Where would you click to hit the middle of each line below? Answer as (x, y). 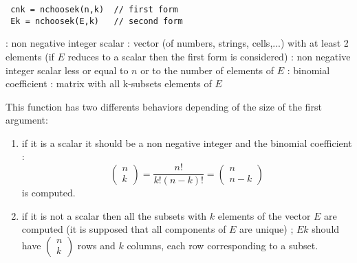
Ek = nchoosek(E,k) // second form (97, 21)
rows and (96, 245)
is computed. (48, 193)
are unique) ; (267, 229)
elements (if (30, 56)
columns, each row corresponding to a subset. (223, 245)
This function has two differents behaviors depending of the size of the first (164, 106)
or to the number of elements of (207, 70)
